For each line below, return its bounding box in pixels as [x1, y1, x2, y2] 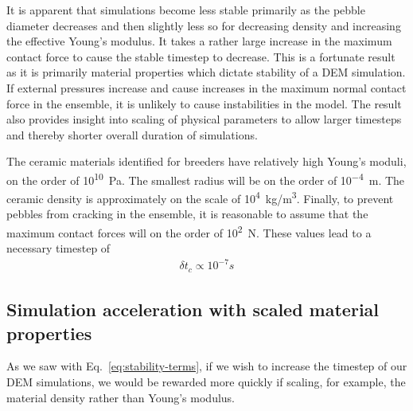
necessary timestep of [6, 240, 111, 256]
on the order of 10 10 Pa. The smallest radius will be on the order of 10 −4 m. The [6, 169, 405, 188]
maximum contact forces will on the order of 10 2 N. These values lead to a [6, 222, 372, 241]
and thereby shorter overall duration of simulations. [6, 126, 258, 143]
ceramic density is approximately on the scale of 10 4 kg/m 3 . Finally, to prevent [6, 188, 394, 206]
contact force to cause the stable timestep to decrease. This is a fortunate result [6, 48, 395, 65]
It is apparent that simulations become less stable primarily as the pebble [6, 2, 365, 18]
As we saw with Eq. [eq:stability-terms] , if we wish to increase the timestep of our [6, 358, 407, 374]
